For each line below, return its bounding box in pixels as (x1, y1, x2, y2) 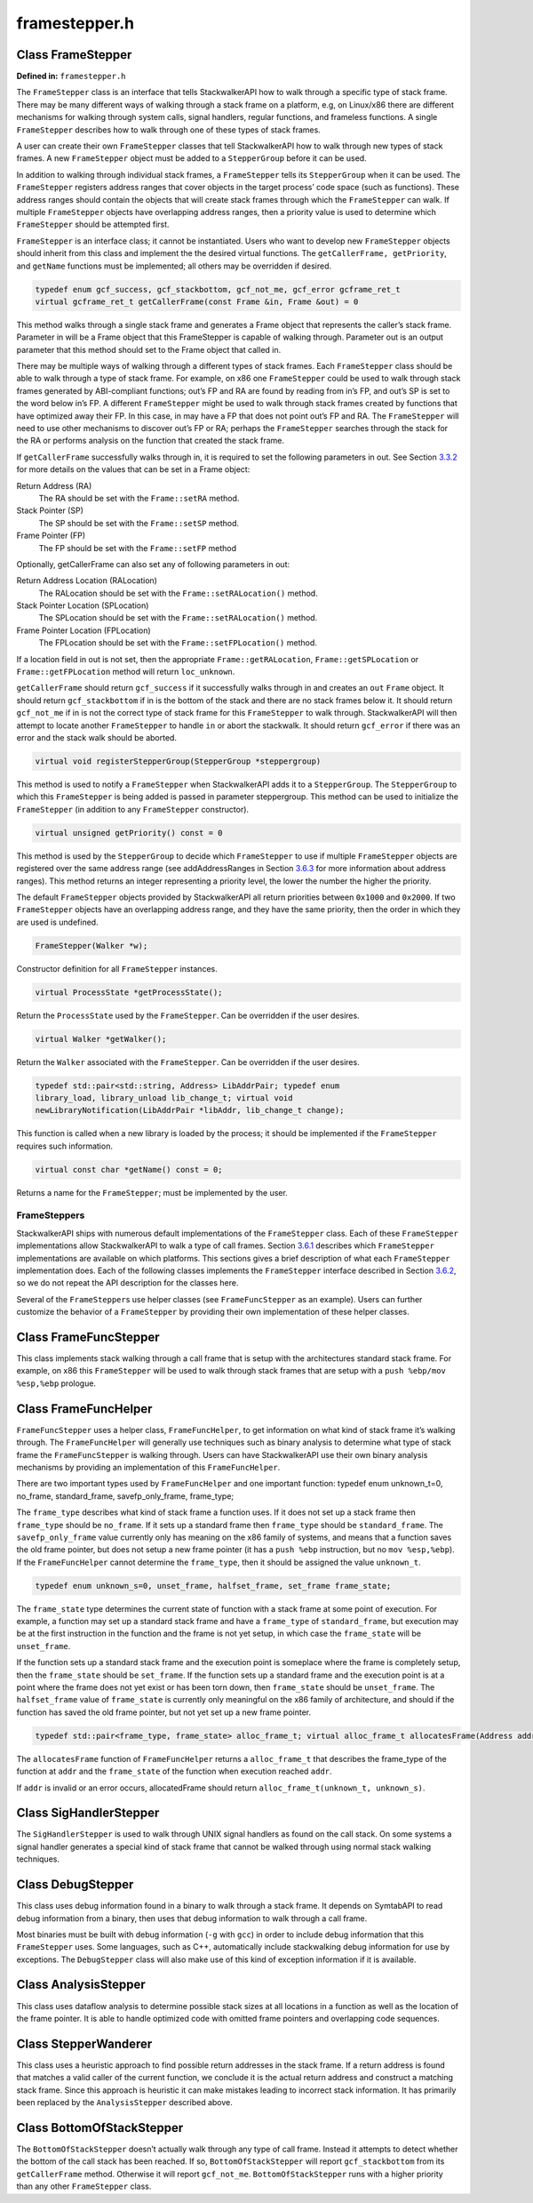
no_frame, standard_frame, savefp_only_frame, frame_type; (16, 1490, 235, 1502)
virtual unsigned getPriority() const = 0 (35, 828, 223, 837)
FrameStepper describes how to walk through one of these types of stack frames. (16, 124, 322, 135)
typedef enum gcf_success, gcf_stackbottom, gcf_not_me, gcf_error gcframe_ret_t (35, 284, 402, 294)
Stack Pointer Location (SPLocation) (16, 600, 149, 611)
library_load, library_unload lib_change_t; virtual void (35, 1093, 293, 1102)
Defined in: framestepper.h (16, 71, 126, 82)
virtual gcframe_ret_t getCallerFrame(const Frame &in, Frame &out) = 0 (35, 296, 359, 307)
